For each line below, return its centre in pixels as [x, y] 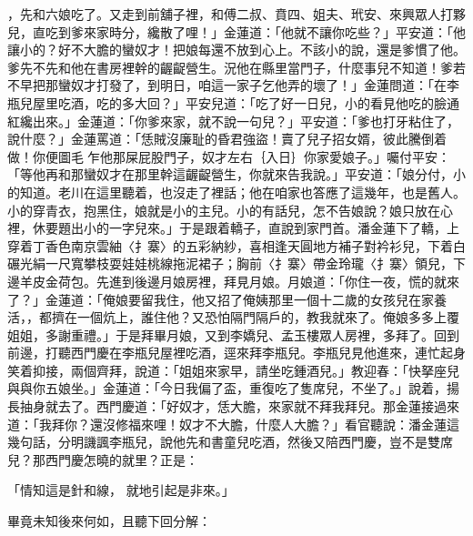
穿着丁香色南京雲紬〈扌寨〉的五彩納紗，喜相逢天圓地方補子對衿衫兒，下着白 [236, 245]
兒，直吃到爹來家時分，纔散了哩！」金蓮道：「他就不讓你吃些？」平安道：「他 [236, 31]
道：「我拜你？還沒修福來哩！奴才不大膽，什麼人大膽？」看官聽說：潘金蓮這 [233, 424]
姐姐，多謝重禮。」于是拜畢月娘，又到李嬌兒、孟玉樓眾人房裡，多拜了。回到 [233, 334]
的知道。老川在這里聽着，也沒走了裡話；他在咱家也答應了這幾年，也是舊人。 [236, 192]
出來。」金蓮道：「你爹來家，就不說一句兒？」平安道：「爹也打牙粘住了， [246, 121]
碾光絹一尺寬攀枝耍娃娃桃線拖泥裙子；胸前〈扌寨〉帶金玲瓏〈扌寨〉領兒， [230, 263]
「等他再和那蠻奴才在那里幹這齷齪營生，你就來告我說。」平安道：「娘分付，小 [236, 174]
